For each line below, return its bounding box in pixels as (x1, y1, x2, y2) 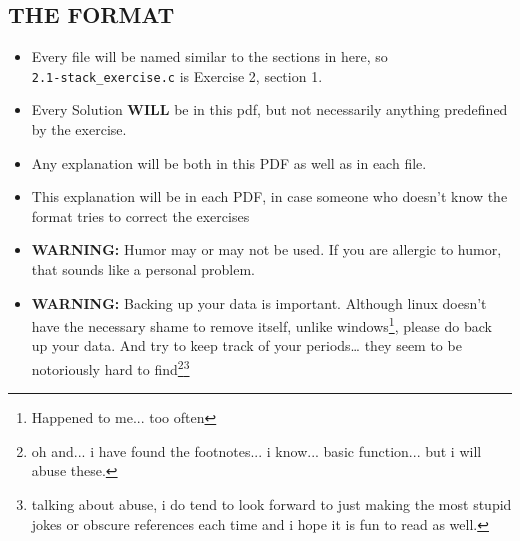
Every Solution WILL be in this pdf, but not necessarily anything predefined (31, 99, 508, 120)
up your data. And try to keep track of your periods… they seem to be (31, 335, 462, 356)
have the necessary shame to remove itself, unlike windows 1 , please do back (31, 313, 492, 336)
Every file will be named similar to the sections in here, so (31, 46, 388, 67)
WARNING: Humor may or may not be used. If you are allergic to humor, (31, 239, 502, 260)
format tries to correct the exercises (31, 205, 250, 226)
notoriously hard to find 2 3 (31, 356, 190, 379)
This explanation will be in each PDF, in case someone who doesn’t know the (31, 186, 508, 207)
